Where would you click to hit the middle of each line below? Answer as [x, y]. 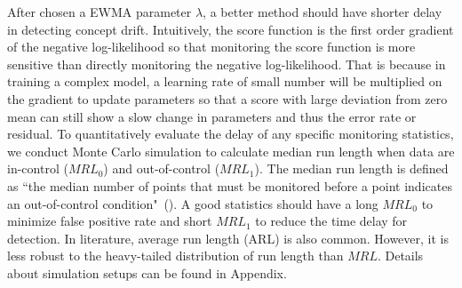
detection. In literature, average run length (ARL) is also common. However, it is [228, 238]
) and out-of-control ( [162, 168]
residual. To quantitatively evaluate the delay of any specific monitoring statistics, [231, 134]
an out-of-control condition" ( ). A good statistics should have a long [193, 203]
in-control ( [38, 168]
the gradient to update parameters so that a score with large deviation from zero [227, 98]
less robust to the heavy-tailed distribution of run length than [175, 256]
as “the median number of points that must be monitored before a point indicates [230, 185]
